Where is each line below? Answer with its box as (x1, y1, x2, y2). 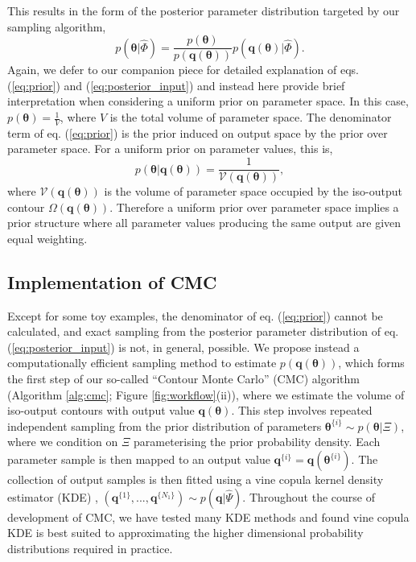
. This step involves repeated (231, 402, 373, 419)
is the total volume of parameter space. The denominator (109, 109, 392, 126)
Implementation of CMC (7, 269, 217, 294)
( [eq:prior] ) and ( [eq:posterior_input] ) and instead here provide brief (7, 76, 345, 93)
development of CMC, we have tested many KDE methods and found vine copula (7, 508, 410, 525)
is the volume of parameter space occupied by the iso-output (104, 183, 402, 200)
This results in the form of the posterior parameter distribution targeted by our (7, 2, 400, 19)
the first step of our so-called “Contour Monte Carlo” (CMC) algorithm (7, 370, 360, 387)
